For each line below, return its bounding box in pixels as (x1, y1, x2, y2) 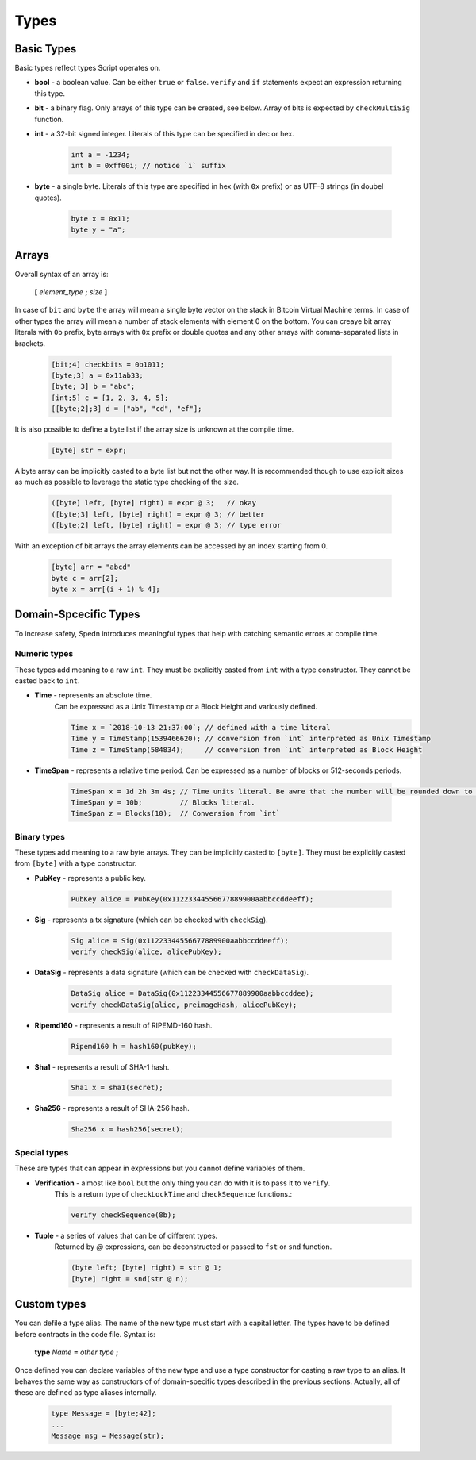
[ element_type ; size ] (34, 287, 107, 297)
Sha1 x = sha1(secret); (71, 1083, 164, 1093)
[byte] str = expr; (51, 446, 127, 455)
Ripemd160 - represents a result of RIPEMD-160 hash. (34, 1020, 213, 1030)
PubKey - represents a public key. (34, 873, 147, 882)
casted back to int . (14, 676, 80, 686)
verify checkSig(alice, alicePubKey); (71, 947, 222, 956)
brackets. (14, 338, 46, 348)
